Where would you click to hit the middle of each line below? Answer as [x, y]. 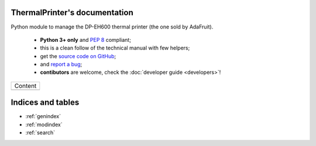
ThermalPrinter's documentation [72, 13]
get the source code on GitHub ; [78, 56]
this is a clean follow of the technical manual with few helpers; [115, 48]
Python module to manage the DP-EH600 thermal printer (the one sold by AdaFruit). [112, 27]
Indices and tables [45, 103]
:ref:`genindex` [43, 116]
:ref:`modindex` [44, 124]
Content [25, 86]
